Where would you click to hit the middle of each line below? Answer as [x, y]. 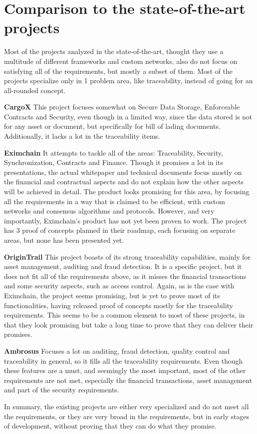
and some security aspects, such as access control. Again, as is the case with [119, 286]
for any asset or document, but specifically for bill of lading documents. [112, 126]
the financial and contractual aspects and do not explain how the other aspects [124, 182]
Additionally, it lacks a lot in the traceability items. [82, 136]
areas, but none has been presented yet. [64, 240]
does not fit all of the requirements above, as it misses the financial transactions [125, 276]
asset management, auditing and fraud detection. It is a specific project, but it [123, 266]
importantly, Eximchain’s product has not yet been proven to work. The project [126, 220]
